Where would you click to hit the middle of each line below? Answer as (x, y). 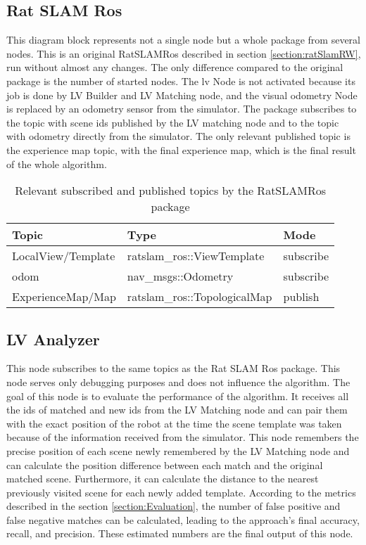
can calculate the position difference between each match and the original (165, 464)
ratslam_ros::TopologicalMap (200, 297)
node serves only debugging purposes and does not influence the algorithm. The (178, 381)
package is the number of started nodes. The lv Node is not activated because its (181, 81)
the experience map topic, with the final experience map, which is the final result (181, 149)
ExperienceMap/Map (64, 297)
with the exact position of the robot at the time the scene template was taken (174, 423)
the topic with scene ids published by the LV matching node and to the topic (173, 122)
